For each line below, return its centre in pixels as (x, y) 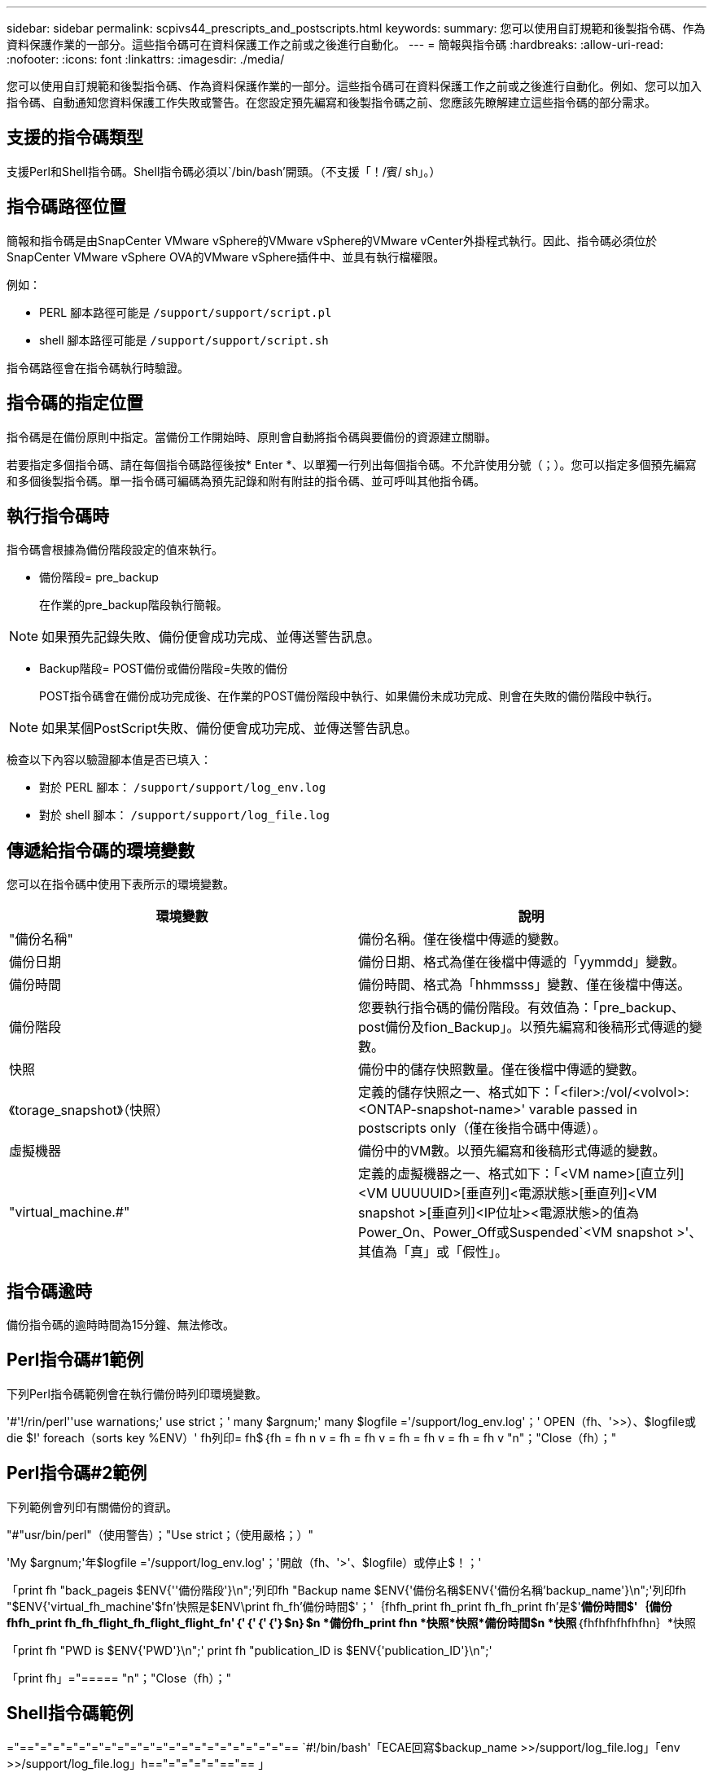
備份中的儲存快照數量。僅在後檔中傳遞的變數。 (502, 1070)
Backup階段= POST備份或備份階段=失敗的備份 (164, 669)
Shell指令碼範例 (70, 1713)
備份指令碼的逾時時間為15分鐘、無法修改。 (120, 1325)
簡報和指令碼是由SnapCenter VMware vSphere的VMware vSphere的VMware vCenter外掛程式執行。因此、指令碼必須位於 (332, 240)
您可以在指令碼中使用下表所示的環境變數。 (120, 884)
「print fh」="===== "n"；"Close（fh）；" (119, 1678)
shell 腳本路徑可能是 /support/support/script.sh (184, 340)
